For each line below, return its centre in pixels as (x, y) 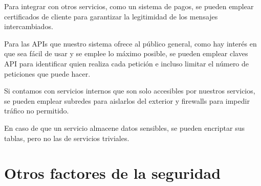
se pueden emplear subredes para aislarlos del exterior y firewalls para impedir (127, 100)
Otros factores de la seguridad (113, 173)
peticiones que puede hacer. (47, 73)
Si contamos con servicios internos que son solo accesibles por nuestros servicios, (130, 91)
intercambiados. (29, 26)
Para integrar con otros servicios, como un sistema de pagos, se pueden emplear (129, 6)
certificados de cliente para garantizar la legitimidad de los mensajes (111, 16)
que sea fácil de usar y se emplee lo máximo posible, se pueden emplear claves (126, 53)
